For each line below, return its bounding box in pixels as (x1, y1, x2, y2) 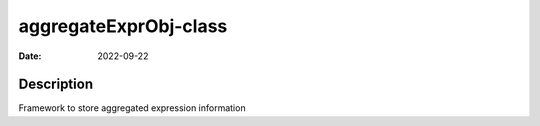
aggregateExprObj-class (18, 15, 228, 37)
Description (18, 76, 94, 93)
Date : (18, 50, 42, 62)
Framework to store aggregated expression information (18, 102, 246, 114)
